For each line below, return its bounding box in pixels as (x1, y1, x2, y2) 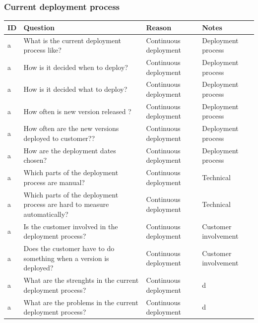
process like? (23, 45, 62, 55)
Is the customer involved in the (23, 221, 118, 231)
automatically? (23, 208, 68, 219)
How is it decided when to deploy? (23, 62, 128, 72)
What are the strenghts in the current (23, 275, 139, 285)
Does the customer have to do (23, 243, 115, 254)
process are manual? (23, 177, 85, 187)
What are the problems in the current (23, 297, 138, 307)
